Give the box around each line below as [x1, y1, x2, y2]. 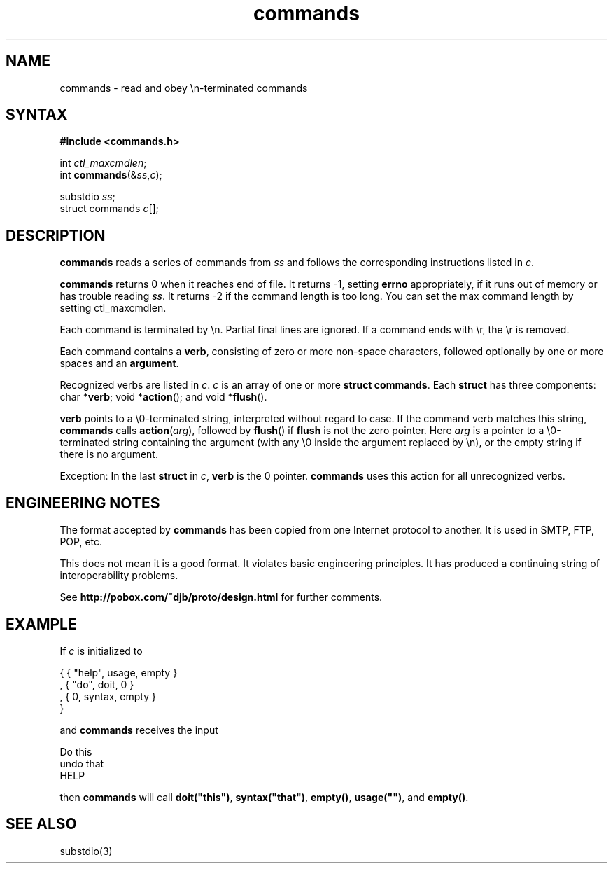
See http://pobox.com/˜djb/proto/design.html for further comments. [59, 591, 383, 604]
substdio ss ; [59, 190, 115, 203]
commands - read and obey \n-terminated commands [59, 81, 308, 94]
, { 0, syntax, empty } [59, 690, 156, 702]
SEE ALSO [6, 815, 77, 833]
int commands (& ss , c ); [59, 169, 162, 181]
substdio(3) [59, 844, 113, 857]
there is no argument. [59, 448, 158, 461]
